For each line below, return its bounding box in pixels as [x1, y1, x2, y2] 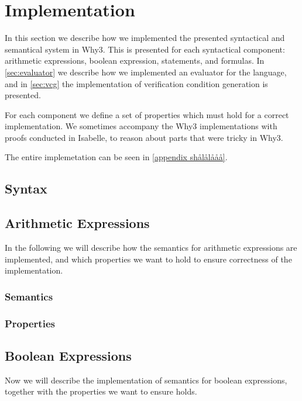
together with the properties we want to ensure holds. [5, 385, 197, 397]
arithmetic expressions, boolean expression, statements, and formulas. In [5, 54, 265, 67]
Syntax [5, 179, 47, 198]
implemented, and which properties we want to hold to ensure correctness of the [5, 253, 292, 265]
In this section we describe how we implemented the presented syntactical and [5, 32, 285, 44]
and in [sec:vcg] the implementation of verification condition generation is [5, 77, 268, 89]
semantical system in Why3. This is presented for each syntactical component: [5, 43, 285, 55]
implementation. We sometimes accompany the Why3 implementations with [5, 120, 277, 132]
